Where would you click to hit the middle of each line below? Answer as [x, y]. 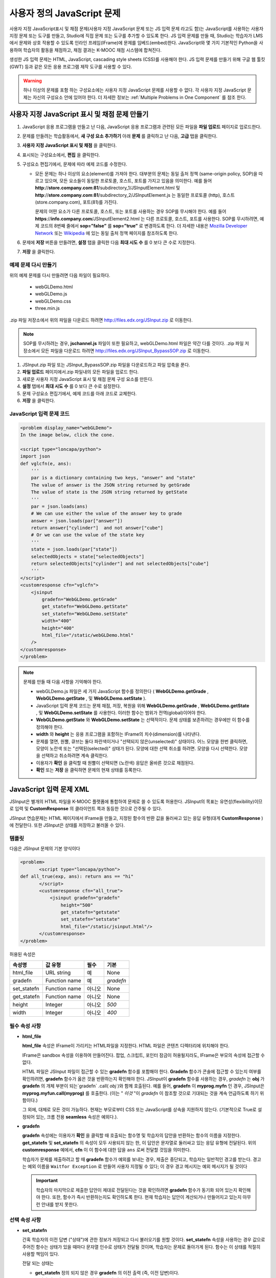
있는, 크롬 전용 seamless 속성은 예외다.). [77, 1116]
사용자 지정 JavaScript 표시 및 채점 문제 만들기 [79, 114]
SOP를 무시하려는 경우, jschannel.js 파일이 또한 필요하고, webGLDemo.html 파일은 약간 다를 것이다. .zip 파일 [133, 344]
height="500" [77, 905]
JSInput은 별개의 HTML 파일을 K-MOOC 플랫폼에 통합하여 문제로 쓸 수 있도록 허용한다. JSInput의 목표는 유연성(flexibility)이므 [136, 802]
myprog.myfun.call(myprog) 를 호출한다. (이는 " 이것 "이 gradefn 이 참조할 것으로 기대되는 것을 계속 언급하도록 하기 [141, 1093]
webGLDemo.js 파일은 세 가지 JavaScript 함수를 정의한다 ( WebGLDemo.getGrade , [122, 691]
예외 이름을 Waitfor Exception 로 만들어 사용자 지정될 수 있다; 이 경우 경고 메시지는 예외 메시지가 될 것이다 [137, 1167]
